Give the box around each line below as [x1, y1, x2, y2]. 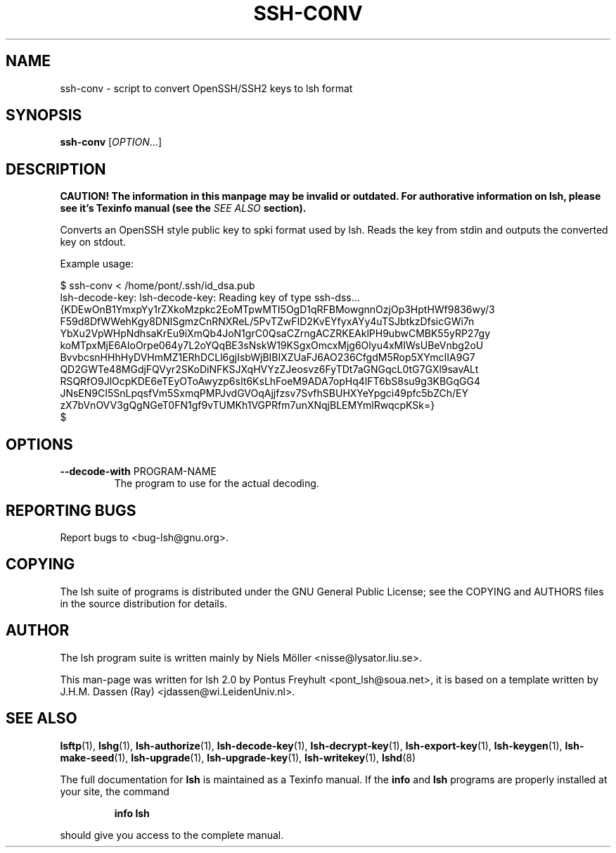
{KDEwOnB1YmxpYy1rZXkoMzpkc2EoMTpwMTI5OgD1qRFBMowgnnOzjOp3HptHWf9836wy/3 [60, 303, 495, 316]
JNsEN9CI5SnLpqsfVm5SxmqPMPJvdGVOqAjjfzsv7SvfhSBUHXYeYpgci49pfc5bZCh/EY [60, 387, 468, 400]
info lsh [114, 807, 150, 819]
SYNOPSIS [6, 106, 82, 125]
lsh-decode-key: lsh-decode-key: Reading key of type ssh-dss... [60, 291, 360, 304]
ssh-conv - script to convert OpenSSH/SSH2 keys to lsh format [60, 82, 353, 94]
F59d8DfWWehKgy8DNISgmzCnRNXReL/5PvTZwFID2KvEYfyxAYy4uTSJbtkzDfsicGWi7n [60, 315, 475, 328]
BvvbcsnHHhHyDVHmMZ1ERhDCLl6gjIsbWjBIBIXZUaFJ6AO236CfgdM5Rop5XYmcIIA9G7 [60, 351, 475, 364]
